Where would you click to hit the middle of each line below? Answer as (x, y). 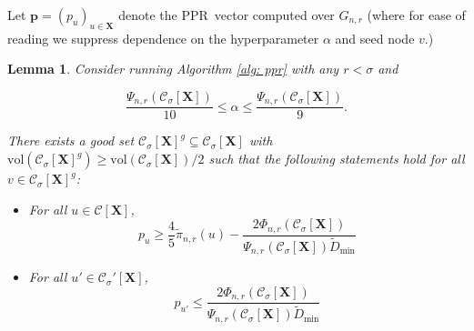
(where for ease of (416, 15)
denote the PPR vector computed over (227, 15)
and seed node (375, 38)
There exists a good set (71, 140)
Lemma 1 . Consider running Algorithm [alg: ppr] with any (173, 69)
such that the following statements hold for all (337, 159)
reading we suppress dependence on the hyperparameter (163, 38)
